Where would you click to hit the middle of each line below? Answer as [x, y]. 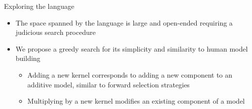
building [28, 58]
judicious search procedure [56, 32]
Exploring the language [39, 6]
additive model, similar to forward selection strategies [108, 84]
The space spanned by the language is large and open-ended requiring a [124, 22]
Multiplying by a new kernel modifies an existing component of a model [136, 101]
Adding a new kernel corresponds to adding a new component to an [130, 74]
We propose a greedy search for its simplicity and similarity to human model [132, 48]
